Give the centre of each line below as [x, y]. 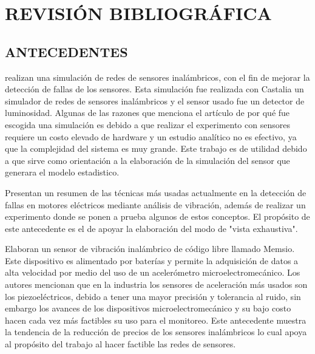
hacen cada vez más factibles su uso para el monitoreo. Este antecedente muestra [156, 320]
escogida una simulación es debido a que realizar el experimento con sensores [147, 124]
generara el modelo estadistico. [62, 172]
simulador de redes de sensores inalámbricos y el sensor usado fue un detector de [155, 100]
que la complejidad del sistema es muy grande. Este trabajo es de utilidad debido [156, 148]
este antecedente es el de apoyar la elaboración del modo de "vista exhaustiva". [151, 228]
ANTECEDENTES [66, 51]
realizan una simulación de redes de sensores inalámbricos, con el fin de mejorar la [157, 77]
